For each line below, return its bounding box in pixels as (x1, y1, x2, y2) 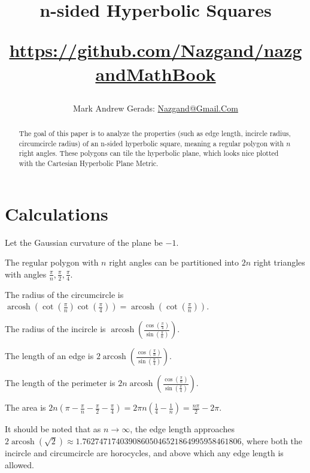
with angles (5, 267, 47, 280)
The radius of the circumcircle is (5, 288, 124, 300)
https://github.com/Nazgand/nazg (9, 38, 302, 62)
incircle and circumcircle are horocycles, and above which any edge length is (5, 446, 284, 459)
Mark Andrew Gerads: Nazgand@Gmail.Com (73, 101, 238, 114)
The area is (5, 401, 46, 414)
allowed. (5, 458, 34, 471)
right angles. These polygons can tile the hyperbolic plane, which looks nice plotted (19, 148, 279, 158)
